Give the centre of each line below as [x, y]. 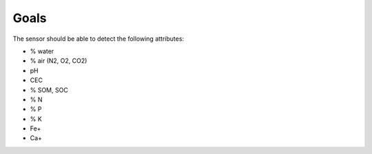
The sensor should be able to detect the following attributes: [99, 39]
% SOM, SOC [49, 90]
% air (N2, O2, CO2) [59, 61]
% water [42, 51]
